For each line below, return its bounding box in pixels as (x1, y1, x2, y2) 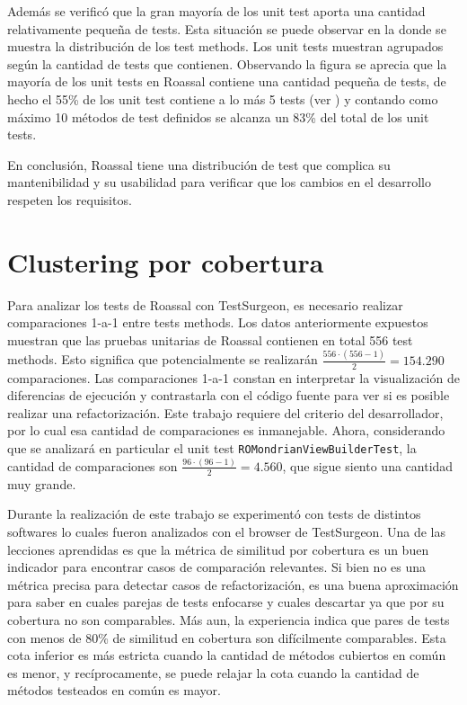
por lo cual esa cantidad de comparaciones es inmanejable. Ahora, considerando (7, 421, 445, 440)
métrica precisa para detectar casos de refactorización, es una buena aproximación (7, 575, 459, 593)
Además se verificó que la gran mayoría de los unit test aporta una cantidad (7, 2, 426, 20)
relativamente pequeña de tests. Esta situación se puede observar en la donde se (7, 19, 446, 38)
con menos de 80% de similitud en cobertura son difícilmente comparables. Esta (7, 628, 446, 647)
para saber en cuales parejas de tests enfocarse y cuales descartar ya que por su (7, 593, 445, 611)
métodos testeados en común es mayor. (7, 681, 221, 700)
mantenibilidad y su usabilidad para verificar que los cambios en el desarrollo (7, 173, 431, 192)
